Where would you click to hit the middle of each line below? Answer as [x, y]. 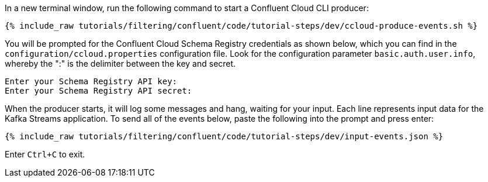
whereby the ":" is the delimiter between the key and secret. [120, 63]
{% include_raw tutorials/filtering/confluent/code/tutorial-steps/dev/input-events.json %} [224, 136]
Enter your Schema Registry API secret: [98, 91]
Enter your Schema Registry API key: [91, 81]
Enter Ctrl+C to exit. [45, 154]
